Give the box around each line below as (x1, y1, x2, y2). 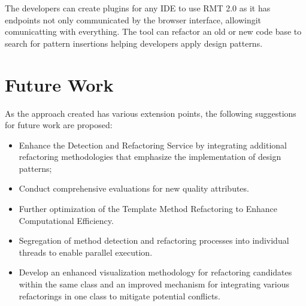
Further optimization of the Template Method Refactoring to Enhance (19, 202, 278, 215)
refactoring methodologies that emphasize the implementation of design (19, 150, 281, 163)
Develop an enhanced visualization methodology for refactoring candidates (19, 266, 292, 278)
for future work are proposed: (5, 119, 113, 131)
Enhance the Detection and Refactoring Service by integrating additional (19, 138, 287, 151)
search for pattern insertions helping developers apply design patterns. (5, 37, 263, 49)
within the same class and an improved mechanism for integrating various (19, 278, 290, 290)
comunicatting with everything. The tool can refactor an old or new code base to (5, 25, 302, 38)
